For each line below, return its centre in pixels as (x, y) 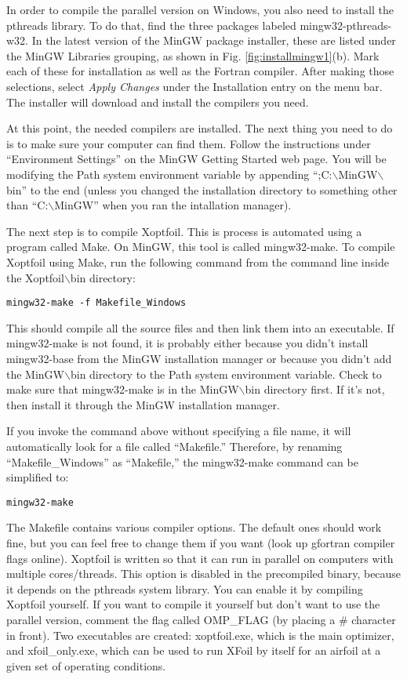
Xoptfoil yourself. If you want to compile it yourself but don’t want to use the (193, 604)
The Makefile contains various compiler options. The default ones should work (194, 527)
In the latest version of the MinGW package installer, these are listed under (214, 40)
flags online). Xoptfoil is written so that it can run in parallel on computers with (200, 558)
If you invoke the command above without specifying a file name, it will (179, 431)
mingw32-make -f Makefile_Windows (96, 303)
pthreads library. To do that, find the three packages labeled (151, 25)
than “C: (27, 205)
